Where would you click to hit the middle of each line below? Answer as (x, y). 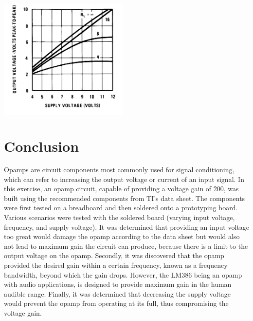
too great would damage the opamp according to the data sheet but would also (122, 236)
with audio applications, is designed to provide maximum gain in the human (118, 284)
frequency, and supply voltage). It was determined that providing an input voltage (126, 227)
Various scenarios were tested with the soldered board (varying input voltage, (119, 217)
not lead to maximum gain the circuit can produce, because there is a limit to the (126, 246)
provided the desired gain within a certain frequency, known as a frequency (116, 265)
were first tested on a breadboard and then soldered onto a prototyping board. (121, 208)
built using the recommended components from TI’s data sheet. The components (125, 198)
